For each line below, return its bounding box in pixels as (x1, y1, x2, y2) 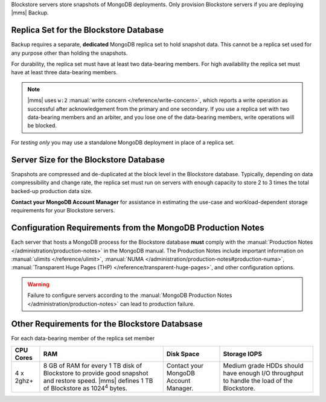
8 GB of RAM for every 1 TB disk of (43, 361, 142, 369)
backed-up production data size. (11, 187, 93, 194)
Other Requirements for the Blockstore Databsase (11, 319, 203, 329)
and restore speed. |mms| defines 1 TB (43, 376, 153, 384)
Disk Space (166, 349, 200, 358)
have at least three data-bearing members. (11, 69, 118, 76)
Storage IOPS (223, 349, 263, 358)
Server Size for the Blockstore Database (11, 155, 165, 165)
